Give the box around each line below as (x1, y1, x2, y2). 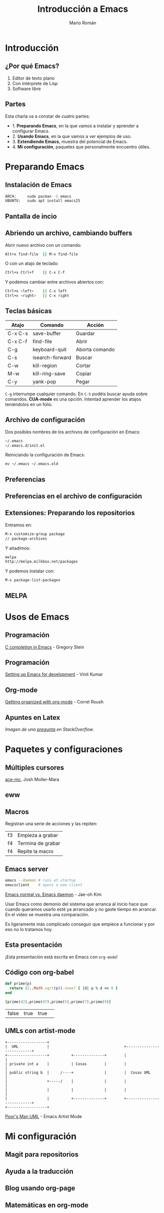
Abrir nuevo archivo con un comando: (5, 242, 82, 248)
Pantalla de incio (5, 212, 57, 221)
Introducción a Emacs (37, 3, 129, 15)
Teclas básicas (5, 307, 52, 315)
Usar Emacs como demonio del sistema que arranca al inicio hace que (5, 901, 148, 907)
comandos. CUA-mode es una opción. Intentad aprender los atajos (5, 396, 141, 402)
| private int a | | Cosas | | (5, 1061, 127, 1067)
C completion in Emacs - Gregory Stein (5, 644, 85, 650)
